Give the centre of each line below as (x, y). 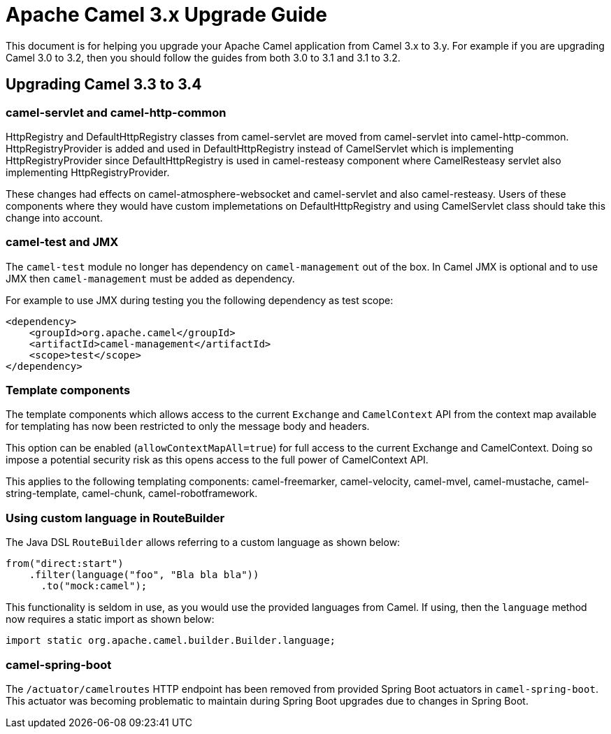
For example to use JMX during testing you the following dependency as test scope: (200, 300)
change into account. (54, 217)
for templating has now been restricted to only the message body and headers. (188, 426)
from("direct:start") (65, 564)
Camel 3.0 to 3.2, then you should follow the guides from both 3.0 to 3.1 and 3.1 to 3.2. (203, 57)
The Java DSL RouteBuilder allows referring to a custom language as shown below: (203, 542)
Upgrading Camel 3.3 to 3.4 (104, 85)
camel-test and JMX (62, 242)
